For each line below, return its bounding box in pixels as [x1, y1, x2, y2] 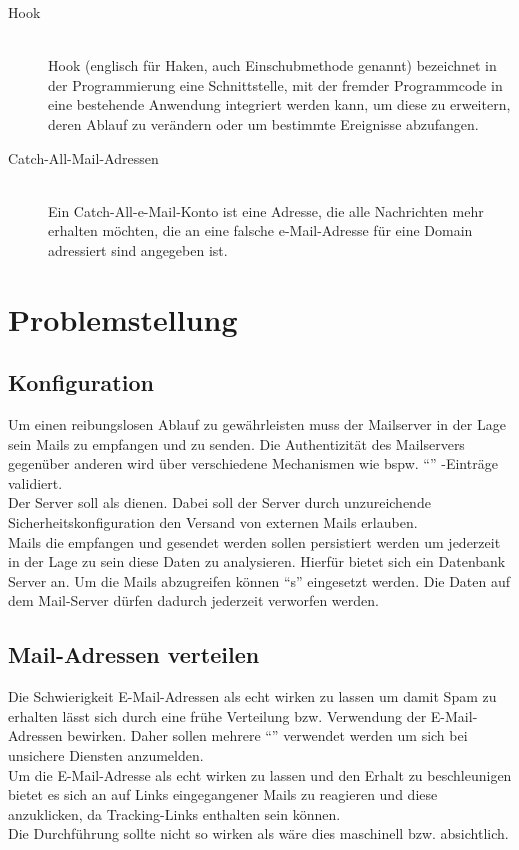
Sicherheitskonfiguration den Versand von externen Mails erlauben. [8, 512, 418, 533]
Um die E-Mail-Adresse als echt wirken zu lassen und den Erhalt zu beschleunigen [8, 764, 512, 785]
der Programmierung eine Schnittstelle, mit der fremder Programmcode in [48, 74, 503, 95]
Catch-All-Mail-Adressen [8, 147, 159, 168]
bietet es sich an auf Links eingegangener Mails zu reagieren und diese [8, 784, 438, 805]
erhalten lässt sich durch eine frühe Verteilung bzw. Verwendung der [8, 705, 427, 726]
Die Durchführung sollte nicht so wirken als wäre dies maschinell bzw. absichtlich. [8, 823, 509, 844]
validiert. [8, 472, 63, 493]
